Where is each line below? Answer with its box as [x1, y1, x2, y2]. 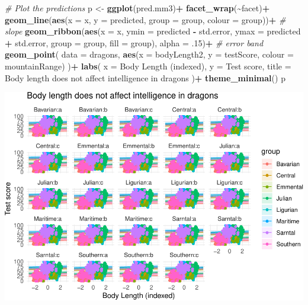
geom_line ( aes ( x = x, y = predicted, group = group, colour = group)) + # [5, 13, 286, 26]
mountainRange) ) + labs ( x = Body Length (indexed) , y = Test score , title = [5, 59, 291, 72]
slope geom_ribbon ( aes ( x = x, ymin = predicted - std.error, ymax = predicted [5, 25, 301, 37]
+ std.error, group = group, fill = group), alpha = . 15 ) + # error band [5, 36, 264, 49]
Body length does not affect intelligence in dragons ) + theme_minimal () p [5, 71, 285, 84]
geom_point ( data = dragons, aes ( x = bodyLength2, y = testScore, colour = [5, 48, 294, 61]
